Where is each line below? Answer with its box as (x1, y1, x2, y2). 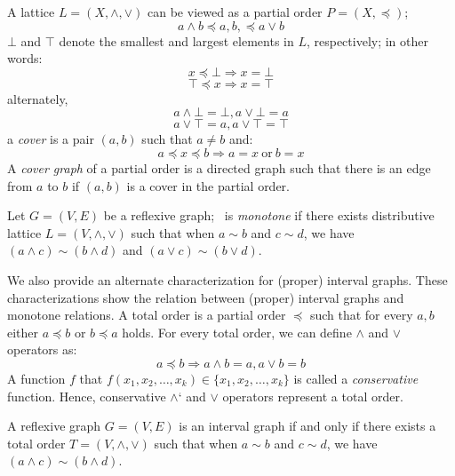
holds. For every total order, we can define (122, 322, 352, 341)
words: (7, 49, 43, 67)
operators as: (7, 340, 77, 359)
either (7, 322, 39, 341)
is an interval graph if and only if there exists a (179, 416, 436, 435)
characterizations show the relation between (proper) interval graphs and (7, 288, 404, 306)
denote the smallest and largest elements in (59, 31, 294, 50)
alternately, (7, 89, 68, 107)
